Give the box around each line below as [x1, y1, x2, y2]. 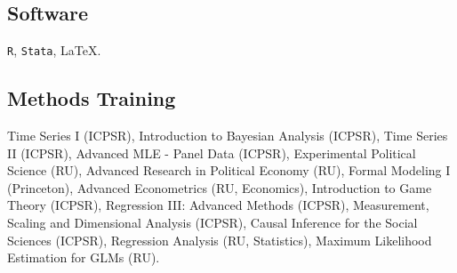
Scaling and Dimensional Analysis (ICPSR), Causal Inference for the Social [7, 213, 418, 232]
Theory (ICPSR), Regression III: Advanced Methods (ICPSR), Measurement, [7, 196, 429, 214]
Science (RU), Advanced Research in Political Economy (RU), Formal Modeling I [7, 161, 451, 180]
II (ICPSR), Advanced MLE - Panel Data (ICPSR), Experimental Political [7, 143, 416, 162]
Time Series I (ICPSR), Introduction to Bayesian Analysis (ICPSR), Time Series [7, 126, 448, 145]
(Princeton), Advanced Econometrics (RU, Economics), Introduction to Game [7, 178, 432, 197]
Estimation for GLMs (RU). [7, 248, 160, 267]
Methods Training [7, 84, 176, 112]
